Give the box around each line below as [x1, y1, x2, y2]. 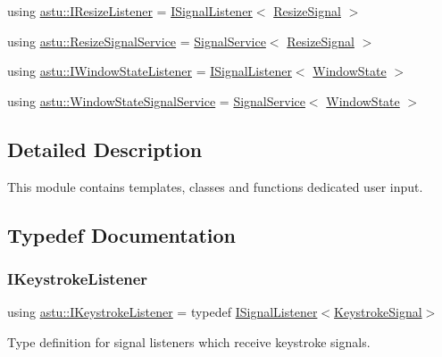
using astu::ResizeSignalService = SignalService [7, 31, 266, 50]
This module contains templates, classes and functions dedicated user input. [7, 177, 423, 195]
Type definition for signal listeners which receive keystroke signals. [7, 332, 371, 351]
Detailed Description [7, 135, 203, 162]
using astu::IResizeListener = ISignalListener [7, 2, 253, 20]
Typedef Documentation [7, 220, 236, 248]
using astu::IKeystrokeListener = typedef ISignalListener [7, 303, 318, 321]
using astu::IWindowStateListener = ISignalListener [7, 62, 292, 80]
